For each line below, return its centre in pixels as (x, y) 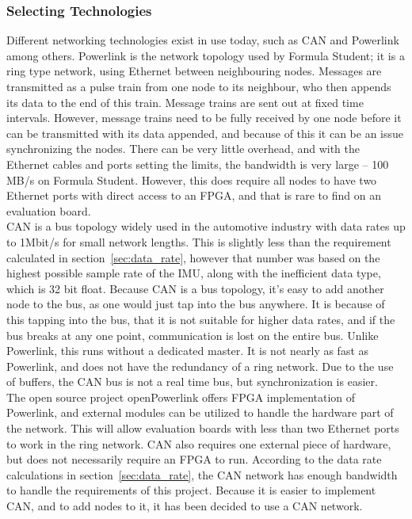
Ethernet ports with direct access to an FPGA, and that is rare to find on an (194, 195)
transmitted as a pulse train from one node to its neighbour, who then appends (199, 86)
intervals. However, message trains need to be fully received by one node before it (204, 118)
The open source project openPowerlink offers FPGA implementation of (181, 397)
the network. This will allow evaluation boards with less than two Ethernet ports (203, 428)
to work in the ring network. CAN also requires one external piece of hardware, (199, 443)
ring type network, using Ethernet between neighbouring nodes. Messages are (194, 71)
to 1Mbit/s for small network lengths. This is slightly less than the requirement (199, 241)
